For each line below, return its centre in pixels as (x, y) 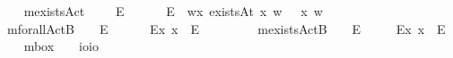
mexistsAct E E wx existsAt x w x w (173, 11)
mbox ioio (61, 46)
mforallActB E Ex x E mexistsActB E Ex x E (226, 28)
